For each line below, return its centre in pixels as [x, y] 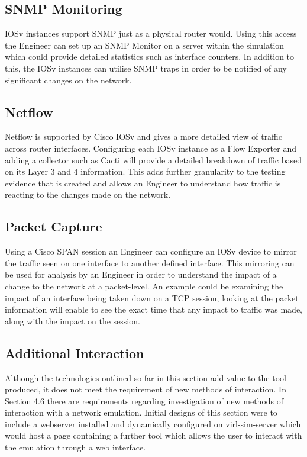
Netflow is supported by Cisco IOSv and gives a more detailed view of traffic [143, 136]
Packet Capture [54, 226]
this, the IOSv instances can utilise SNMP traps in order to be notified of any [146, 68]
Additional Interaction [75, 353]
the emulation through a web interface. [75, 447]
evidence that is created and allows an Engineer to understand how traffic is [143, 183]
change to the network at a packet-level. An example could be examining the [144, 286]
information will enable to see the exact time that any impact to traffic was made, [154, 309]
